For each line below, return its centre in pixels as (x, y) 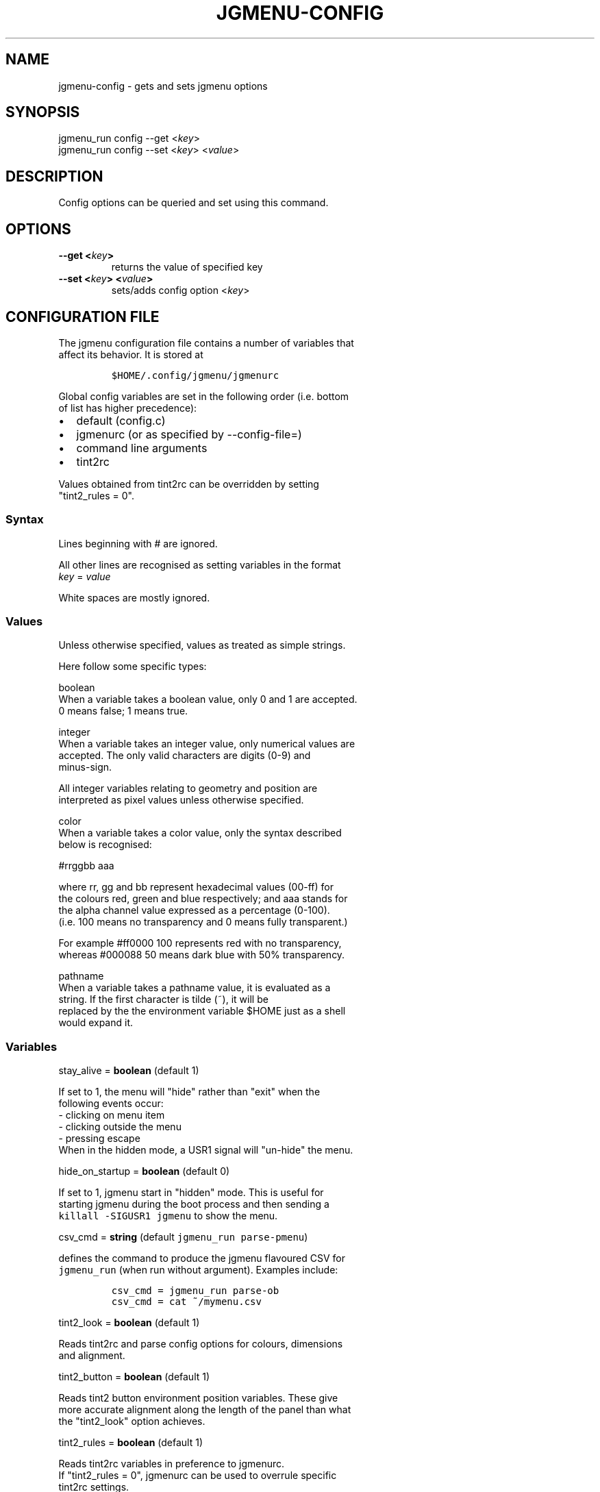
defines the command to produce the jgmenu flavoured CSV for (202, 1258)
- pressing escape (99, 1139)
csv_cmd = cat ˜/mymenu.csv (186, 1302)
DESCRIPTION (54, 176)
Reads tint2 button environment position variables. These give (198, 1398)
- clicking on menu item (112, 1115)
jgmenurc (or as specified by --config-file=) (189, 434)
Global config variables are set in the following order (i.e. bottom (204, 396)
